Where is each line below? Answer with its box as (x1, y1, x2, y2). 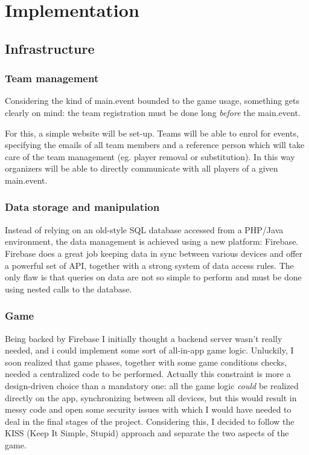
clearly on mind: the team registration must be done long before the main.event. (5, 106, 301, 118)
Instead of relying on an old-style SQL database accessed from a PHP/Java (5, 223, 284, 236)
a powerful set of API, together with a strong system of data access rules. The (5, 259, 294, 271)
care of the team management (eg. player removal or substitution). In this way (5, 150, 295, 163)
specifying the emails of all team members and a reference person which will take (5, 138, 305, 151)
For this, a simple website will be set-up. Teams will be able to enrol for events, (5, 126, 299, 139)
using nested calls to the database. (5, 282, 132, 295)
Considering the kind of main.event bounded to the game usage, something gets (5, 94, 300, 107)
